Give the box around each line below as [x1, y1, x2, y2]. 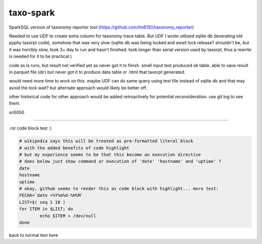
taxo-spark [9, 7, 55, 18]
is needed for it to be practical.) [9, 53, 72, 59]
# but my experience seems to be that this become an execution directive [19, 152, 201, 157]
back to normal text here [9, 232, 58, 238]
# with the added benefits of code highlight [19, 145, 130, 150]
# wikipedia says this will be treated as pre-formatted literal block [19, 138, 194, 144]
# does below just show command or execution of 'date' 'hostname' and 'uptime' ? [19, 159, 222, 164]
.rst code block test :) [9, 125, 52, 131]
